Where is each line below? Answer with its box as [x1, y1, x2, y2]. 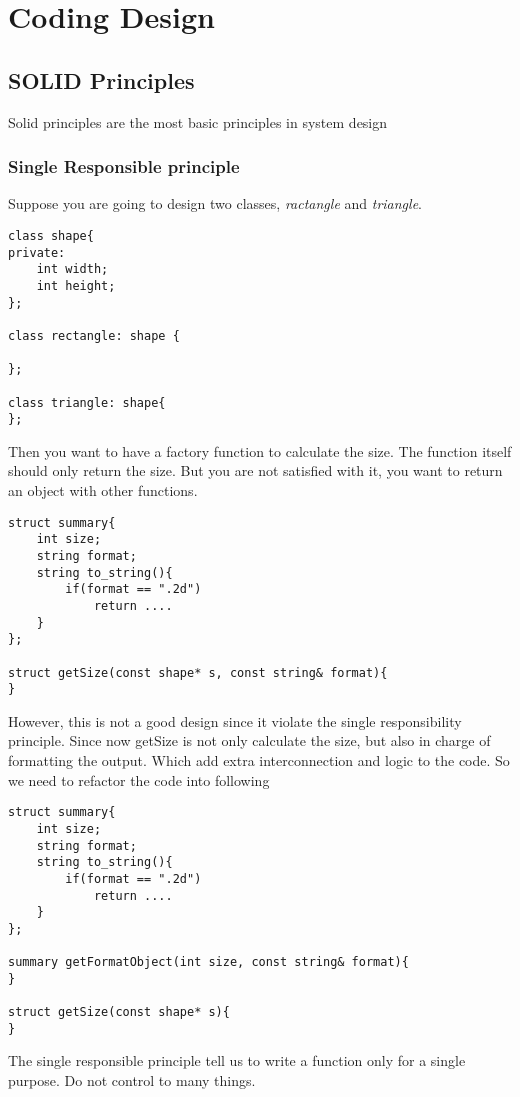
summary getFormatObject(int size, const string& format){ [8, 955, 409, 970]
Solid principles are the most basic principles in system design [8, 111, 388, 132]
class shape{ [8, 228, 94, 243]
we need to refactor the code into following [8, 769, 270, 790]
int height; [36, 278, 116, 293]
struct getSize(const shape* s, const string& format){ [8, 665, 388, 680]
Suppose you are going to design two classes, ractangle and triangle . [8, 193, 422, 214]
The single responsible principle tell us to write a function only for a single [8, 1050, 466, 1071]
